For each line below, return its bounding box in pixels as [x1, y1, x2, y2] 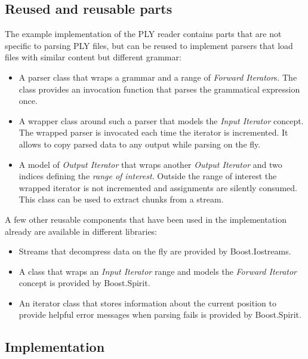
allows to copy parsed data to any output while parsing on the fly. [19, 137, 261, 150]
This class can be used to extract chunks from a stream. [19, 193, 224, 205]
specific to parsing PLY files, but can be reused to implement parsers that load [5, 39, 293, 51]
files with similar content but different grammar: [5, 51, 181, 63]
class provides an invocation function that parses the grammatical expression [19, 82, 300, 95]
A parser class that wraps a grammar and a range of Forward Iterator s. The [19, 70, 297, 83]
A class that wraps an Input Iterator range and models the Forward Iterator [19, 265, 297, 277]
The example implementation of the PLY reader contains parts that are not [5, 27, 282, 40]
